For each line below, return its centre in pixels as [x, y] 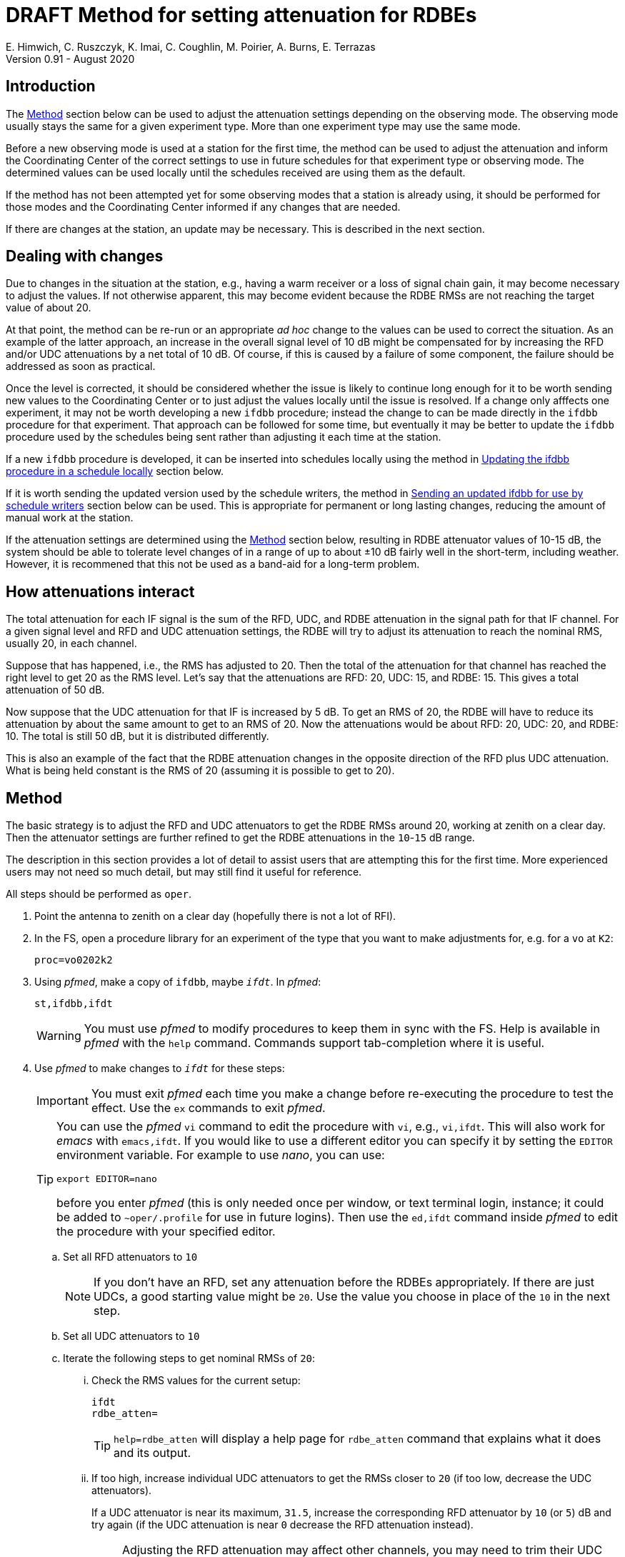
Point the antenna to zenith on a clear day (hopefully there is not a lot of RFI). [215, 916]
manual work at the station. [70, 518]
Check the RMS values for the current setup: [196, 1381]
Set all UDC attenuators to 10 [131, 1336]
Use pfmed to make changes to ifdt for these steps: [160, 1068]
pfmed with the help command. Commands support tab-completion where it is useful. [314, 1043]
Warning [59, 1036]
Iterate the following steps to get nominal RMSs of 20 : [189, 1358]
